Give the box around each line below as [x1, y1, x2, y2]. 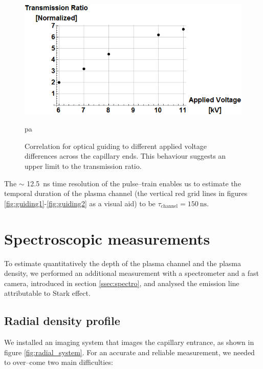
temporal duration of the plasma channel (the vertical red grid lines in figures [4, 188, 248, 199]
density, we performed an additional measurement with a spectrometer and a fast [4, 268, 259, 278]
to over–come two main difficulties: [4, 357, 113, 367]
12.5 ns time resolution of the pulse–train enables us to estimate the [27, 178, 241, 188]
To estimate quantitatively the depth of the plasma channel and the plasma [4, 257, 242, 268]
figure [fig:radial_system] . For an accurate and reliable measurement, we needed [4, 346, 255, 357]
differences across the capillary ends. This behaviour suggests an [25, 150, 226, 161]
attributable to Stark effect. [4, 288, 91, 298]
